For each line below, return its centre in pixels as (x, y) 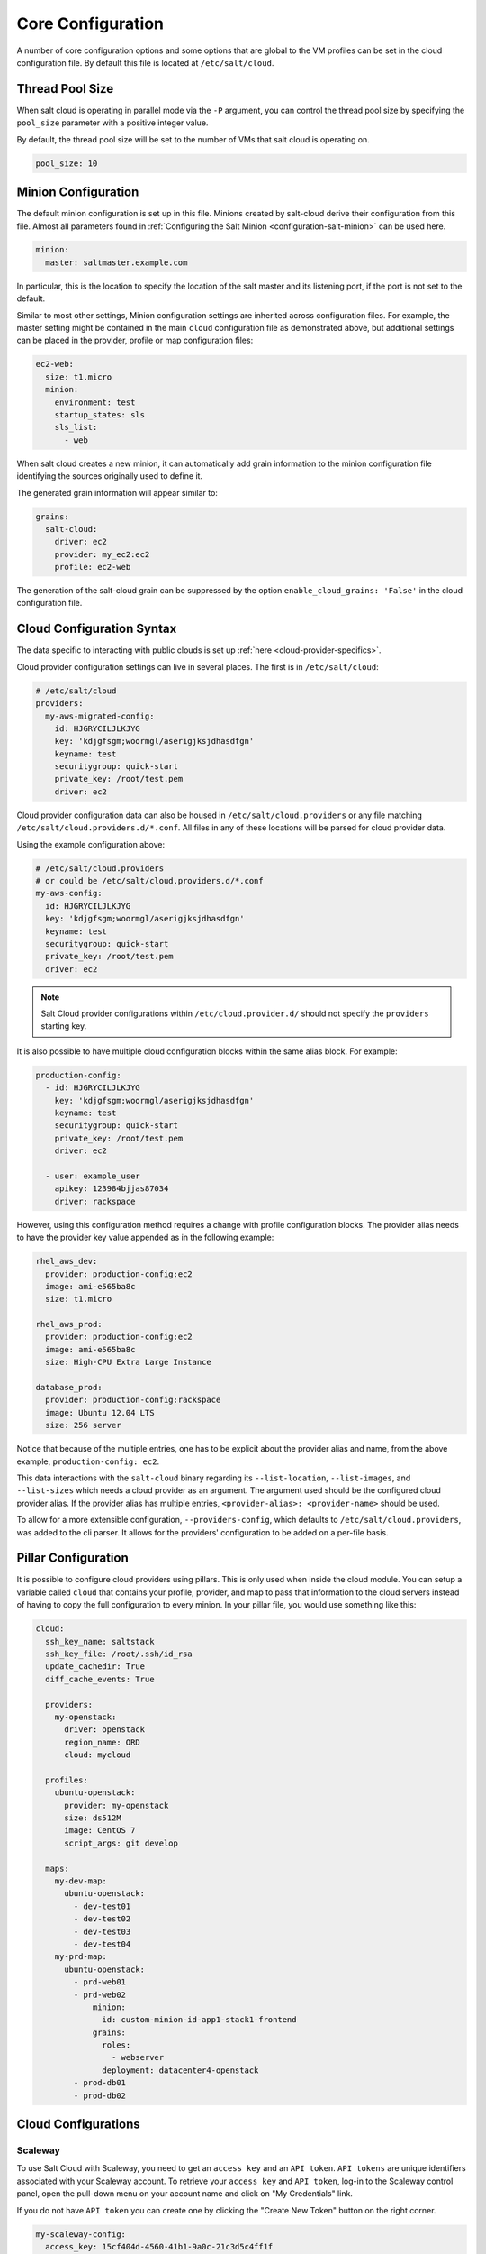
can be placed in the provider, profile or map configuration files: (135, 340)
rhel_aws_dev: (67, 1261)
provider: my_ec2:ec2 (102, 554)
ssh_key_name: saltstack (100, 1641)
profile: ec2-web (93, 567)
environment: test (95, 402)
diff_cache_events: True (100, 1679)
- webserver (138, 2057)
